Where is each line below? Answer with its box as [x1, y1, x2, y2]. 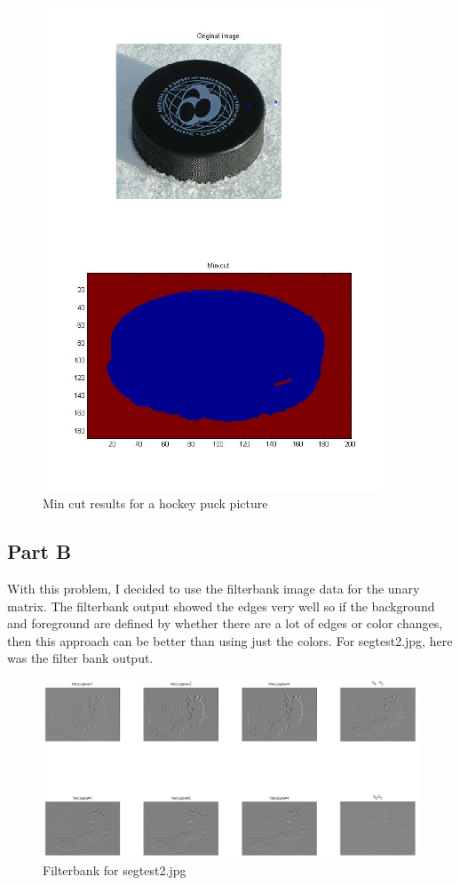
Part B [7, 538, 72, 565]
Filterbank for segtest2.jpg [43, 860, 186, 879]
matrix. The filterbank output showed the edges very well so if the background [7, 596, 435, 615]
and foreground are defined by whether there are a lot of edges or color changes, [7, 614, 443, 633]
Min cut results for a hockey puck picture [43, 494, 268, 513]
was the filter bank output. [7, 649, 154, 667]
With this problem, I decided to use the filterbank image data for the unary [7, 579, 420, 598]
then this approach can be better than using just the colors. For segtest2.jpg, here [7, 631, 453, 650]
